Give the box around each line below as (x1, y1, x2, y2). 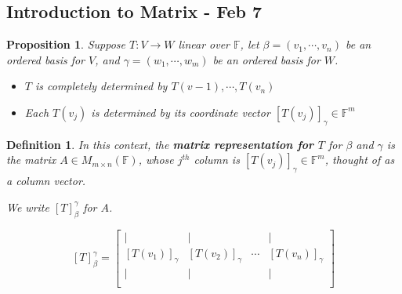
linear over (178, 36, 230, 53)
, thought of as (324, 151, 395, 168)
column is (194, 151, 240, 168)
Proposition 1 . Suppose (6, 36, 125, 53)
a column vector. (6, 172, 86, 189)
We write (6, 198, 49, 215)
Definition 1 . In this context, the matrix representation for (6, 136, 314, 152)
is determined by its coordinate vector (91, 103, 270, 120)
